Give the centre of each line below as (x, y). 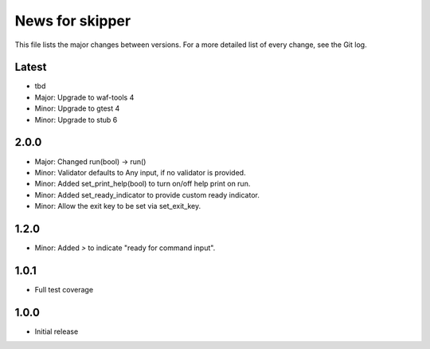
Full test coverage (64, 289)
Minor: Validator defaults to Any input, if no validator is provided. (140, 172)
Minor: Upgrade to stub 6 (76, 120)
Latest (31, 67)
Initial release (57, 331)
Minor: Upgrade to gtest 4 (77, 108)
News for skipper (73, 21)
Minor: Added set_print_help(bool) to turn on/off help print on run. (143, 184)
